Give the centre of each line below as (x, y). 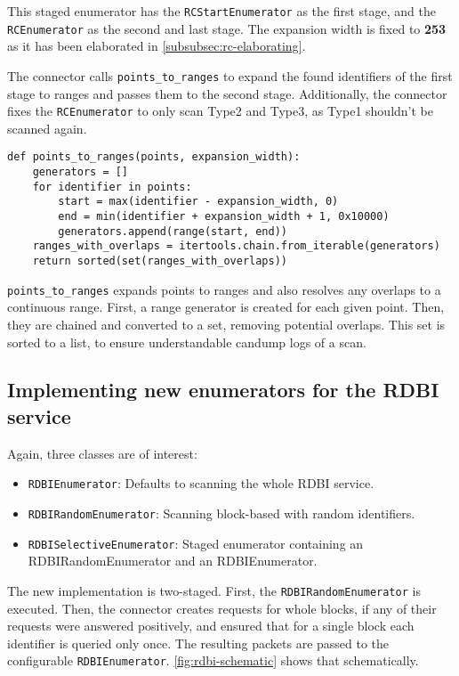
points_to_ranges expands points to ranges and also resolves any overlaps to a (224, 289)
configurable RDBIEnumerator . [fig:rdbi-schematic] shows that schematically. (213, 660)
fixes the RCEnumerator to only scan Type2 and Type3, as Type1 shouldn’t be (220, 111)
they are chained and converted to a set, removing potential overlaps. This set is (226, 324)
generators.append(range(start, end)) (173, 231)
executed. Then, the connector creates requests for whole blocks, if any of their (222, 608)
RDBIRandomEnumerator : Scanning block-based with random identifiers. (221, 513)
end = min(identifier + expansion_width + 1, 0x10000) (224, 217)
